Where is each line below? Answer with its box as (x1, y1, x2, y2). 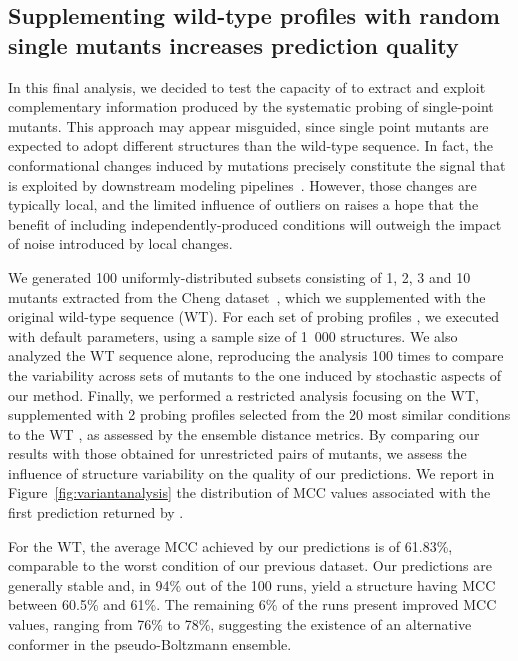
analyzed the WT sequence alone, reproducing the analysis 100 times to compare (8, 345, 504, 366)
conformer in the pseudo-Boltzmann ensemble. (8, 633, 292, 654)
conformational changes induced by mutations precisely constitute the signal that (8, 154, 506, 175)
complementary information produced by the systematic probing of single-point (8, 96, 494, 117)
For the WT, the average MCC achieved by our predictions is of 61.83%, (8, 535, 453, 556)
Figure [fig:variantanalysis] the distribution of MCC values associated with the (8, 482, 491, 503)
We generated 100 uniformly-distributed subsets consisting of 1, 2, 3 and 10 (8, 266, 471, 287)
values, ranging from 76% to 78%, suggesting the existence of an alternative (8, 614, 472, 635)
